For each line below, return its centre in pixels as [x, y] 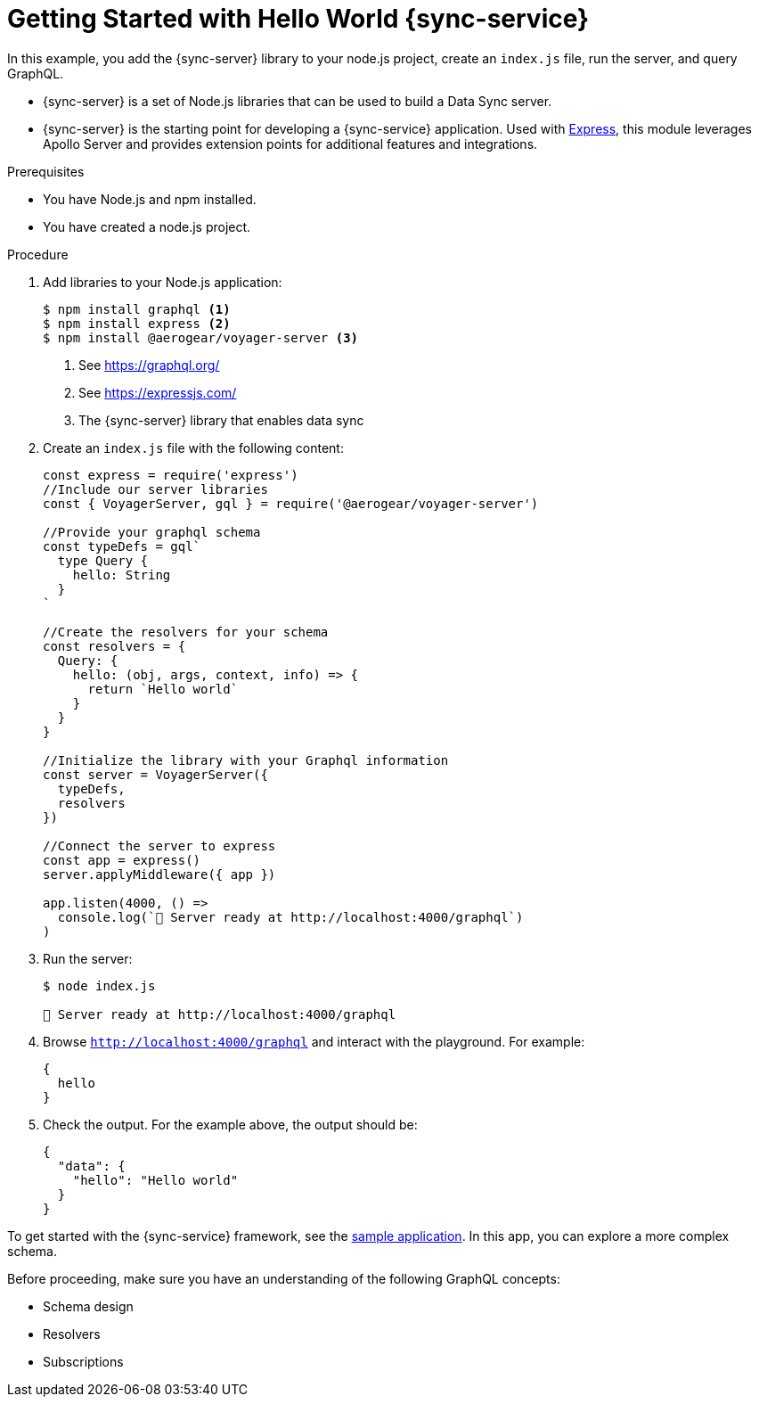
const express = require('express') [171, 475]
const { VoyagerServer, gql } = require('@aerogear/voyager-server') [291, 503]
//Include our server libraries [155, 489]
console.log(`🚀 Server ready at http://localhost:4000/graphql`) [290, 917]
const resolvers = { [114, 646]
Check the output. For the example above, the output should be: [230, 1124]
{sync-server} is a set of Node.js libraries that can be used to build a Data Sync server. [298, 101]
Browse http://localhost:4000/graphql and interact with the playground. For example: [314, 1041]
